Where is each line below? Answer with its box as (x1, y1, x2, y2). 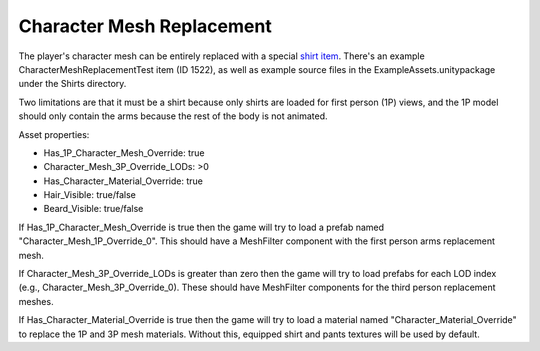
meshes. (18, 295, 54, 307)
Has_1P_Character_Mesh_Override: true (43, 146, 205, 159)
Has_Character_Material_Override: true (43, 175, 204, 187)
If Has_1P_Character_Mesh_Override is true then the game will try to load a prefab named (18, 221, 385, 233)
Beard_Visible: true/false (43, 203, 144, 215)
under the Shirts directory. (18, 78, 127, 90)
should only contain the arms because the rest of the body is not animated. (18, 110, 329, 122)
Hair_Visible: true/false (43, 189, 137, 201)
